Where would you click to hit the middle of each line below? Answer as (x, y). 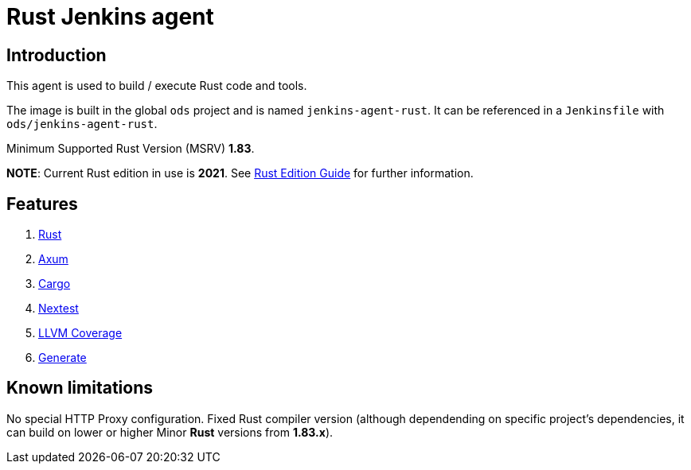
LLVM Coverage (80, 333)
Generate (62, 358)
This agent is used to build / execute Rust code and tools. (157, 86)
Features (42, 204)
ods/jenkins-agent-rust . (82, 124)
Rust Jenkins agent (110, 17)
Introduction (57, 55)
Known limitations (80, 388)
